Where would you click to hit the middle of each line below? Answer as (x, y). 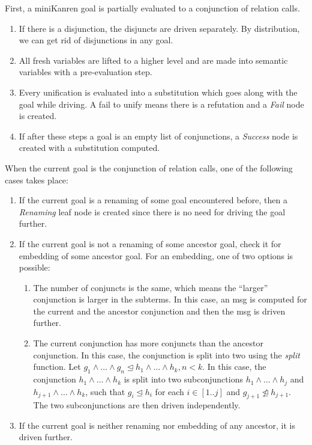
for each (169, 391)
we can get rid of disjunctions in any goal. (96, 40)
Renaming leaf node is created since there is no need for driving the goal (152, 211)
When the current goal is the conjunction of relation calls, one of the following (149, 167)
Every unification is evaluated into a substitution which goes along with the (158, 92)
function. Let (57, 367)
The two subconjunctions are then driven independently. (137, 405)
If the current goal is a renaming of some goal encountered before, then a (153, 200)
